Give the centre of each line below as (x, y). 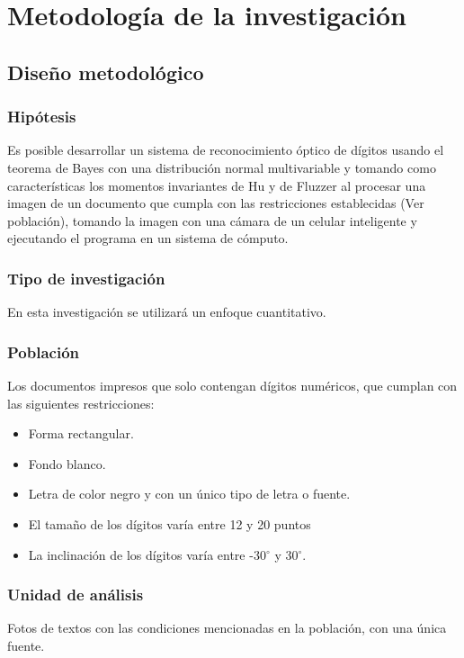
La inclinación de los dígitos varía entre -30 (147, 554)
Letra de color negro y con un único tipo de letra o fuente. (189, 494)
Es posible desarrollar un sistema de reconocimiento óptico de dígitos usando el (226, 150)
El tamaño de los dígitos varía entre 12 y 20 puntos (170, 523)
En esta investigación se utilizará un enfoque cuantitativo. (167, 312)
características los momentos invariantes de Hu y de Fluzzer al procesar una (217, 185)
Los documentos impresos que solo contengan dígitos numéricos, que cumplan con (232, 385)
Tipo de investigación (86, 278)
